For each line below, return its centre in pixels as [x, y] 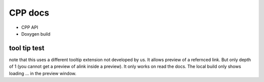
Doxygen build [36, 34]
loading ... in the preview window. [43, 73]
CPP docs [29, 13]
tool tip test [27, 48]
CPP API [30, 27]
